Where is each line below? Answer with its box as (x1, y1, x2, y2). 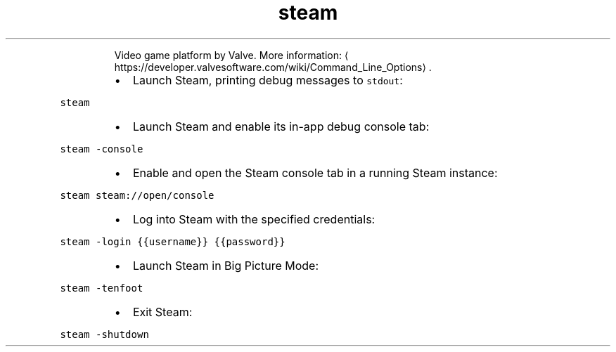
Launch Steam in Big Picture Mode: (132, 258, 319, 273)
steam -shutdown (60, 328, 149, 340)
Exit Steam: (132, 304, 193, 319)
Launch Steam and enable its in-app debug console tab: (132, 119, 430, 133)
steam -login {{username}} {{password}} (60, 235, 285, 247)
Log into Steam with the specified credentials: (132, 211, 376, 226)
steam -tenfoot (60, 282, 143, 294)
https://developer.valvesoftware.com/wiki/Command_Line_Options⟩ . (114, 60, 432, 73)
